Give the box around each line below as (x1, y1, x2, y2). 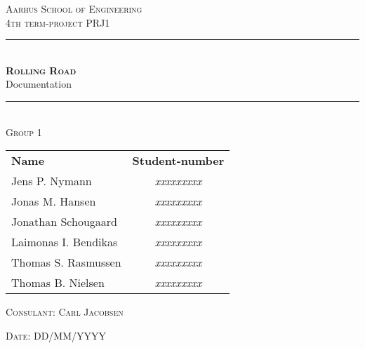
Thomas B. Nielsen (11, 274, 105, 291)
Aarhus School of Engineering (6, 1, 142, 15)
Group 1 (6, 124, 42, 139)
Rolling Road (6, 62, 77, 77)
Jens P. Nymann (11, 173, 92, 189)
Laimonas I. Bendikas (11, 234, 118, 250)
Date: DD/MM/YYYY (6, 328, 107, 342)
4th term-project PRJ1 (6, 15, 110, 29)
